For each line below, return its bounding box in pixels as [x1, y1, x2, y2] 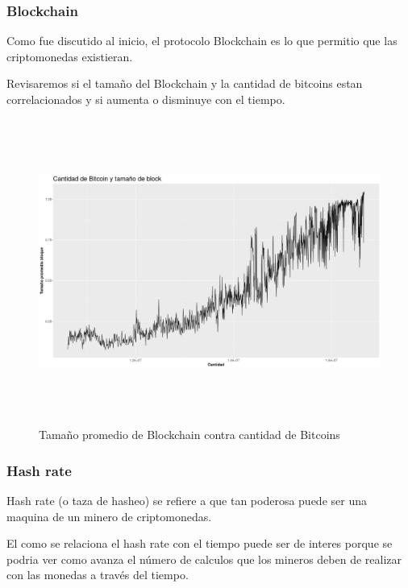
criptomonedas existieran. [6, 48, 133, 64]
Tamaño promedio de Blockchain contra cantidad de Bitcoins [39, 426, 340, 443]
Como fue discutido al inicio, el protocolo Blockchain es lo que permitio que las [6, 32, 398, 49]
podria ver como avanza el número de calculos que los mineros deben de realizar [6, 550, 402, 567]
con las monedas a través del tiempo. [6, 566, 189, 583]
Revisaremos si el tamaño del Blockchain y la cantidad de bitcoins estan [6, 75, 363, 92]
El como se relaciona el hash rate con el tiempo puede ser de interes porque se [6, 535, 393, 552]
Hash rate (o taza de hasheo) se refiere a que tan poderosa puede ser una [6, 491, 367, 508]
